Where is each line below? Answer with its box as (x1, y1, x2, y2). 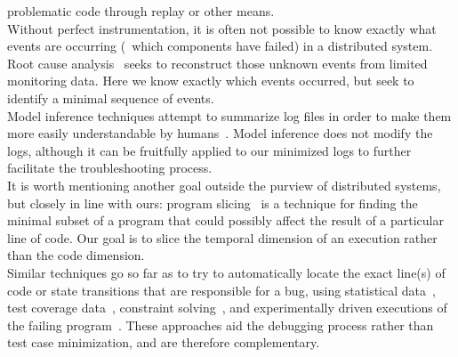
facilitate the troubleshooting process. (7, 158, 213, 177)
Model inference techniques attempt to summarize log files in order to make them (7, 106, 452, 125)
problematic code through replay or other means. (7, 2, 275, 20)
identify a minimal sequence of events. (7, 88, 214, 107)
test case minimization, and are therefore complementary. (7, 333, 320, 352)
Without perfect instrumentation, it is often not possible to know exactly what (7, 19, 437, 37)
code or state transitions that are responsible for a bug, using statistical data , (7, 280, 436, 299)
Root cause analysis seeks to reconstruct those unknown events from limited (7, 53, 428, 72)
